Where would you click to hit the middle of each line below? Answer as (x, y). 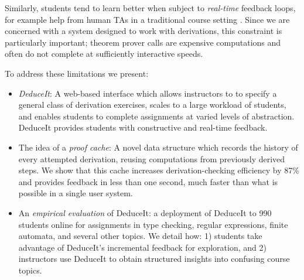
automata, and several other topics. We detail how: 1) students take (140, 236)
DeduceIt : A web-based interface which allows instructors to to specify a (148, 93)
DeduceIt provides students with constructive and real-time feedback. (143, 127)
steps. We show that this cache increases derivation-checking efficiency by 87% (159, 170)
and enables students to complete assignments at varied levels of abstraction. (156, 116)
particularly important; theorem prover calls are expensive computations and (143, 42)
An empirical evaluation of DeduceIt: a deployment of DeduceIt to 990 (145, 212)
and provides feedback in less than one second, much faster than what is (148, 181)
